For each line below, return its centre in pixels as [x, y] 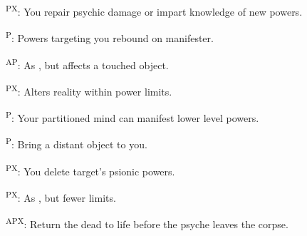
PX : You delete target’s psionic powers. [90, 170]
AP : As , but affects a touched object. [87, 63]
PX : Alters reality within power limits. [89, 90]
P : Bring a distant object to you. [77, 143]
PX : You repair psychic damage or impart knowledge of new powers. [154, 10]
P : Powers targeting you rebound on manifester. [110, 37]
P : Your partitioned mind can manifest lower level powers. [132, 117]
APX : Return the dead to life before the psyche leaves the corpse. [147, 223]
